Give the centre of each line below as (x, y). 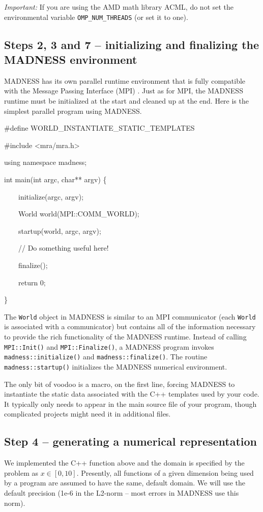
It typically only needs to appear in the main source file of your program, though (130, 404)
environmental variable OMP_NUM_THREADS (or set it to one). (96, 17)
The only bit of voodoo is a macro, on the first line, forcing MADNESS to (120, 384)
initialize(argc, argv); (51, 196)
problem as (21, 472)
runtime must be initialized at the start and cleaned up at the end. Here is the (126, 101)
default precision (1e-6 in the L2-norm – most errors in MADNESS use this (122, 492)
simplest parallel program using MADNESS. (73, 111)
